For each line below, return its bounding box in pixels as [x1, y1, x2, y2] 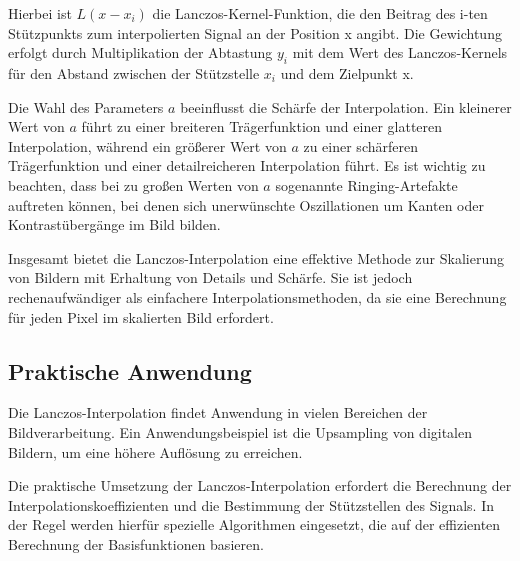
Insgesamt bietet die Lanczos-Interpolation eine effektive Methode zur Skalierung [8, 247, 504, 268]
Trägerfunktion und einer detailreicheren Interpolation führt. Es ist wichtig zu [8, 155, 486, 176]
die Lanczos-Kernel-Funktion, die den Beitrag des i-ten [152, 3, 488, 23]
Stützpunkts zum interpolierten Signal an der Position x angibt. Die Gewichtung [8, 22, 502, 43]
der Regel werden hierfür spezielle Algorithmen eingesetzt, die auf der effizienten [8, 514, 501, 535]
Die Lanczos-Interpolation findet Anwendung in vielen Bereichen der [8, 402, 428, 423]
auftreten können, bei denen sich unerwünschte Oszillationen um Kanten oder [8, 194, 484, 215]
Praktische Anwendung [8, 355, 252, 386]
